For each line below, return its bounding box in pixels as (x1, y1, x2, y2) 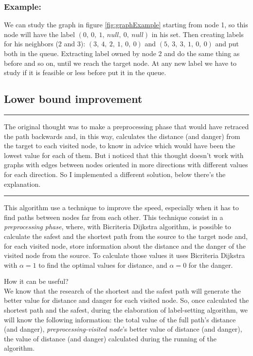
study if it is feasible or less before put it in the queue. (4, 67, 166, 78)
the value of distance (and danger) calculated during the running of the (4, 333, 217, 343)
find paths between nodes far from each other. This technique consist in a (4, 212, 223, 222)
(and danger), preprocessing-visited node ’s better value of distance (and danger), (4, 324, 242, 334)
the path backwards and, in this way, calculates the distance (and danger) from (4, 131, 240, 141)
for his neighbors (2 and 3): (4, 39, 86, 49)
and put (215, 39, 239, 49)
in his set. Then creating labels (151, 29, 244, 39)
